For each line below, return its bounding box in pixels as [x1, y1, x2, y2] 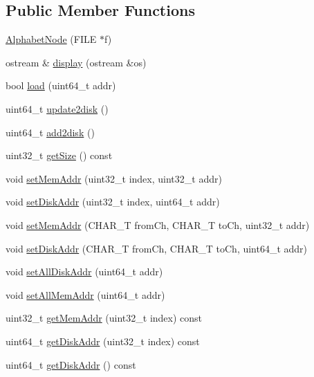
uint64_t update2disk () [6, 101, 109, 116]
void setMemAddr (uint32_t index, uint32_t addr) [6, 171, 222, 185]
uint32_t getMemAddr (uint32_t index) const [6, 311, 203, 325]
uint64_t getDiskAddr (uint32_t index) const [6, 333, 200, 348]
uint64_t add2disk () [6, 125, 95, 139]
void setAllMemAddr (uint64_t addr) [6, 287, 165, 302]
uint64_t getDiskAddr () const [6, 357, 136, 371]
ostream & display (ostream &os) [6, 55, 147, 69]
